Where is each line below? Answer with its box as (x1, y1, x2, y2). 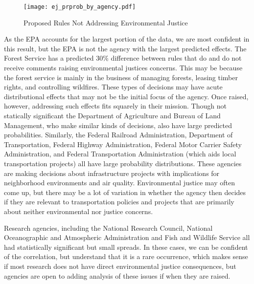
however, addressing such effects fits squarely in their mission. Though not (4, 101, 227, 111)
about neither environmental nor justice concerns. (4, 206, 153, 216)
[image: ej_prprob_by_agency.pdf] (23, 3, 136, 10)
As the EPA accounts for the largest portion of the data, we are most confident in (4, 34, 250, 44)
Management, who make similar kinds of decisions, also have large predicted (4, 120, 232, 130)
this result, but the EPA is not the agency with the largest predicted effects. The (4, 43, 247, 53)
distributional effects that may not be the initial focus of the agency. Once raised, (4, 91, 249, 101)
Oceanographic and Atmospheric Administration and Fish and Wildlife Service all (4, 232, 250, 242)
